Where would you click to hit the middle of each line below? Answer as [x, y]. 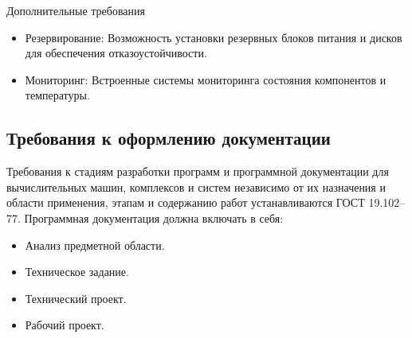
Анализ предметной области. [95, 245]
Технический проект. [76, 298]
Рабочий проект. [65, 325]
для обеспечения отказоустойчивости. [116, 53]
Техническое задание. [77, 272]
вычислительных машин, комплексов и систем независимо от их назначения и [196, 186]
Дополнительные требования [76, 10]
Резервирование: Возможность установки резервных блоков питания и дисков [214, 37]
